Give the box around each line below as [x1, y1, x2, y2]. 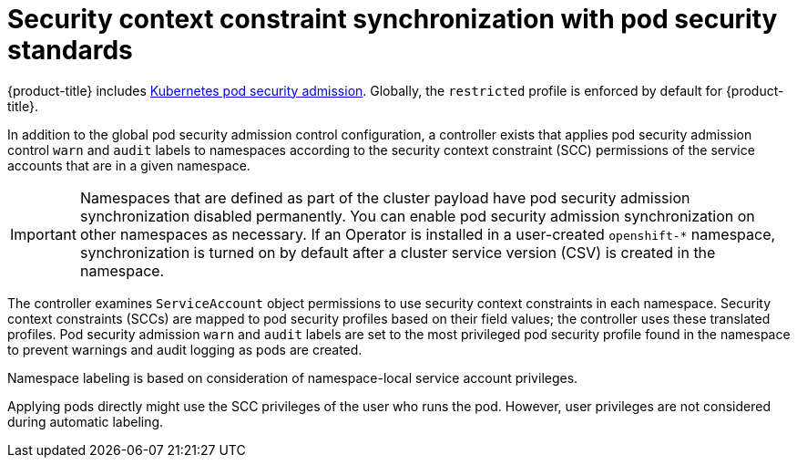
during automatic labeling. [7, 413, 164, 429]
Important [10, 224, 77, 243]
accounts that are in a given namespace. [7, 157, 250, 173]
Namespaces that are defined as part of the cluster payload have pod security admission [79, 188, 690, 207]
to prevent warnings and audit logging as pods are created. [7, 341, 363, 357]
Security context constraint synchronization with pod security [7, 4, 778, 35]
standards [7, 35, 133, 66]
